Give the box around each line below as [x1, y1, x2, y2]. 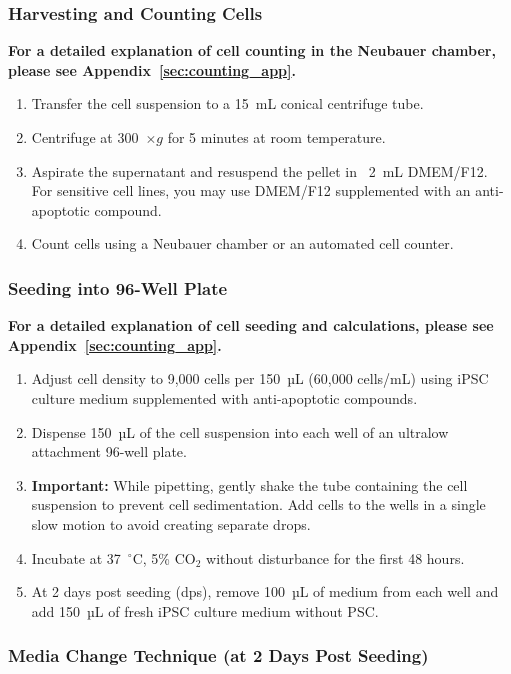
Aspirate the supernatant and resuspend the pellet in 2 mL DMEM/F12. [31, 160, 488, 181]
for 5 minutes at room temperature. [167, 127, 386, 147]
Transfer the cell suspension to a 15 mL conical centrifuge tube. [31, 93, 424, 114]
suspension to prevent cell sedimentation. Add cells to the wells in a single [31, 494, 486, 515]
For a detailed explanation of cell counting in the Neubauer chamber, [8, 40, 496, 61]
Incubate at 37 [31, 547, 121, 568]
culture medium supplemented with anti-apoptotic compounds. [31, 387, 418, 408]
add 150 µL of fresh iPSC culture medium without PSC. [31, 600, 379, 621]
